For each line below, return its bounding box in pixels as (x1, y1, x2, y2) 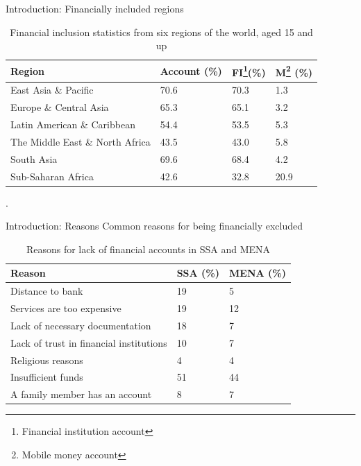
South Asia (10, 151, 58, 166)
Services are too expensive (10, 301, 121, 316)
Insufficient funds (10, 370, 83, 384)
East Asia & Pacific (10, 83, 94, 97)
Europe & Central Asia (10, 100, 109, 114)
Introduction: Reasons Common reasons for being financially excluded (6, 218, 303, 233)
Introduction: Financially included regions (6, 1, 184, 15)
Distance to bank (10, 284, 83, 298)
